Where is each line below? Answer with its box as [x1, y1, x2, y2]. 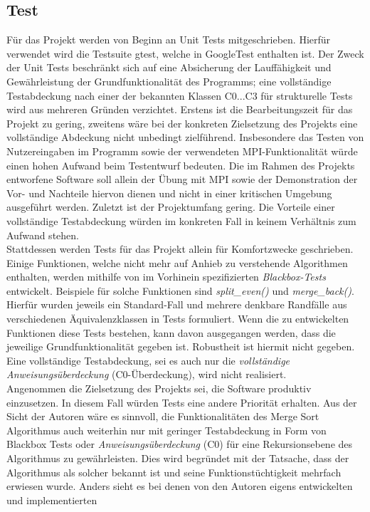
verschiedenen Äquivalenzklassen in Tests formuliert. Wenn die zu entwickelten [6, 311, 349, 326]
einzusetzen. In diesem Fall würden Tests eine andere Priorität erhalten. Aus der [6, 395, 357, 409]
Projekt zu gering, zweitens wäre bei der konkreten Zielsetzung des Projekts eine [6, 115, 358, 130]
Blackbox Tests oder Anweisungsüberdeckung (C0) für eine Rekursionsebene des [6, 437, 353, 451]
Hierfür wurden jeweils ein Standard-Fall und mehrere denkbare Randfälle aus [6, 297, 347, 312]
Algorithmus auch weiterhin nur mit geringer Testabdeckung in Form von [6, 422, 327, 437]
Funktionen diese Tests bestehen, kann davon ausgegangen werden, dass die [6, 325, 336, 340]
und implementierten [6, 492, 97, 507]
